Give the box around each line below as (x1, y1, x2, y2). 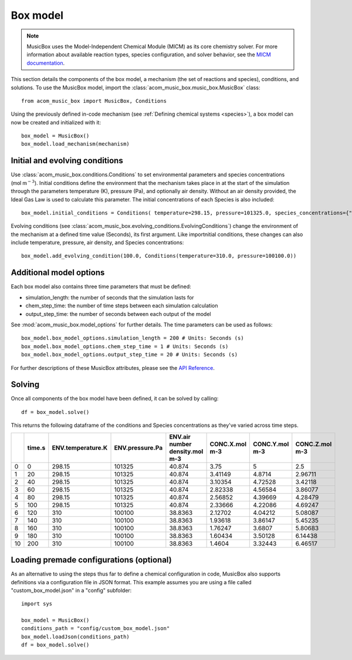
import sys (21, 601, 53, 607)
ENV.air (169, 432, 191, 440)
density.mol (169, 447, 204, 455)
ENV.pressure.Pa (114, 443, 163, 452)
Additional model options (11, 268, 105, 278)
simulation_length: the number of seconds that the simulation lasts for (25, 294, 194, 301)
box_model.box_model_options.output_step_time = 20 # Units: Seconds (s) (21, 351, 238, 358)
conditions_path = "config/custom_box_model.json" (21, 625, 170, 632)
